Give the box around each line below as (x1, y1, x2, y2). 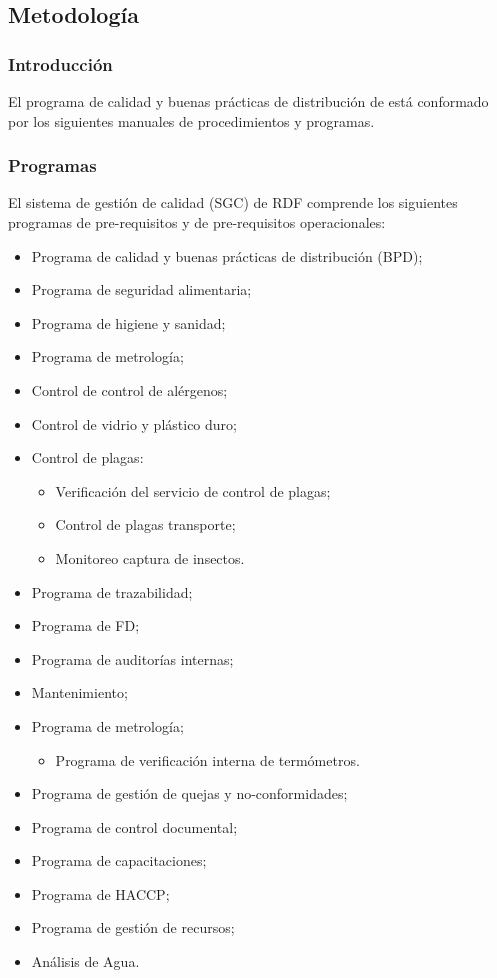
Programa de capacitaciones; (31, 850, 207, 871)
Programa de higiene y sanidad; (31, 312, 226, 333)
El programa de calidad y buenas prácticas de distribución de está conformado (8, 91, 489, 111)
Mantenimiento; (31, 682, 128, 703)
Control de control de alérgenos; (31, 379, 228, 400)
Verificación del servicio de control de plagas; (55, 480, 331, 501)
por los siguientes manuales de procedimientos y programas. (8, 110, 375, 131)
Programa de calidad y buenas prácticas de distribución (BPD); (31, 245, 423, 266)
